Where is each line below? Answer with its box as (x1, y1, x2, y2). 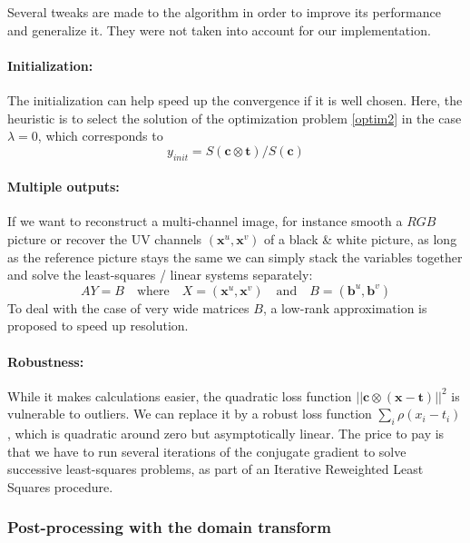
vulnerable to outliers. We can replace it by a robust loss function (7, 404, 372, 423)
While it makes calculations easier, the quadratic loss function (7, 386, 352, 405)
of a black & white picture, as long (264, 229, 457, 248)
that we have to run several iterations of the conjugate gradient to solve (7, 441, 406, 460)
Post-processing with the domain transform (7, 516, 331, 538)
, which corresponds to (37, 126, 163, 145)
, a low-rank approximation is (262, 298, 427, 317)
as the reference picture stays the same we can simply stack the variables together (7, 247, 463, 266)
